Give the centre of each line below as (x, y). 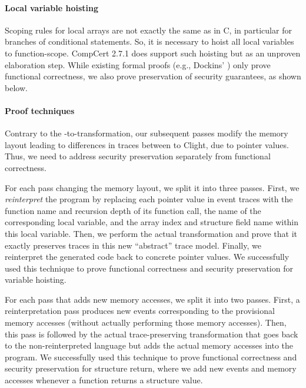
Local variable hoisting (52, 7)
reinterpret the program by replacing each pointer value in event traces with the (149, 199)
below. (16, 87)
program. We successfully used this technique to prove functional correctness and (151, 357)
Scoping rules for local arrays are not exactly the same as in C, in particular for (148, 30)
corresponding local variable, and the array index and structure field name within (152, 222)
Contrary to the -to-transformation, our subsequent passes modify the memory (147, 133)
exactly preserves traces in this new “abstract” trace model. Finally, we (133, 245)
